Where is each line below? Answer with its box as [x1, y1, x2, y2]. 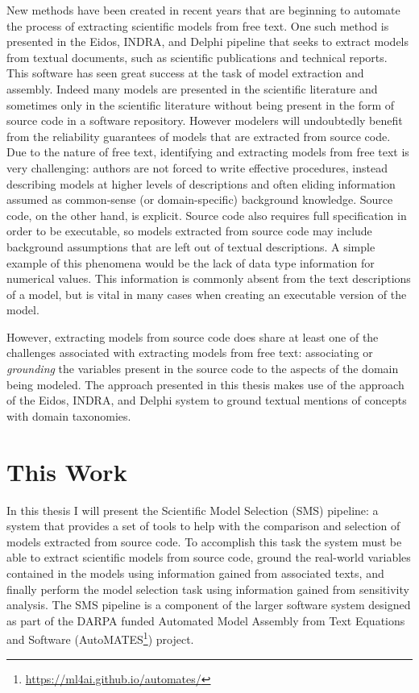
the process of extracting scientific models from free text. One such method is [6, 17, 389, 34]
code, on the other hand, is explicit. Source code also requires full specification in [6, 206, 407, 223]
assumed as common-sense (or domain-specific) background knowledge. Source [6, 191, 393, 208]
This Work [6, 454, 127, 488]
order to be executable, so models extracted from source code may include [6, 222, 372, 239]
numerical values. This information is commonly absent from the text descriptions [6, 270, 411, 287]
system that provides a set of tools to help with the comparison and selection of [6, 517, 400, 534]
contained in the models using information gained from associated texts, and [6, 564, 384, 581]
